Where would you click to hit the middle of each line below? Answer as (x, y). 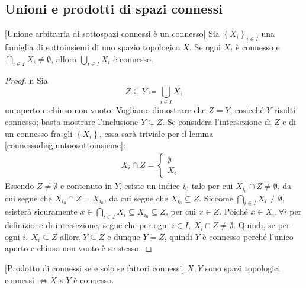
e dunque (124, 236)
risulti (285, 110)
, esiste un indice (149, 185)
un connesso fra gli (39, 133)
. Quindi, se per (262, 225)
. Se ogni (205, 47)
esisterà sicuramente (41, 211)
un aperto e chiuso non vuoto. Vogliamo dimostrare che (105, 110)
